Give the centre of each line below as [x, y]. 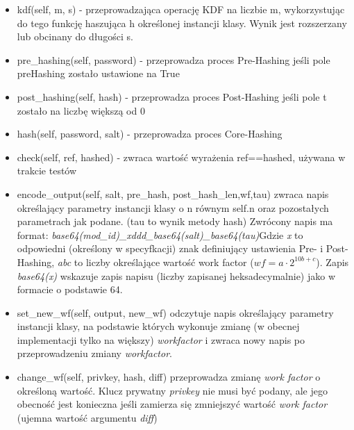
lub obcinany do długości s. [75, 36]
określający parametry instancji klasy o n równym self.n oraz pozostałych [173, 207]
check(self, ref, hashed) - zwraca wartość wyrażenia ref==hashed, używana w [181, 157]
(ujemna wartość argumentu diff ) [87, 417]
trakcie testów [47, 171]
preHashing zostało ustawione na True [98, 73]
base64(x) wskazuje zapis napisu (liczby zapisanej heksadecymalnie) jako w [176, 275]
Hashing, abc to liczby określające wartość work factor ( [135, 262]
